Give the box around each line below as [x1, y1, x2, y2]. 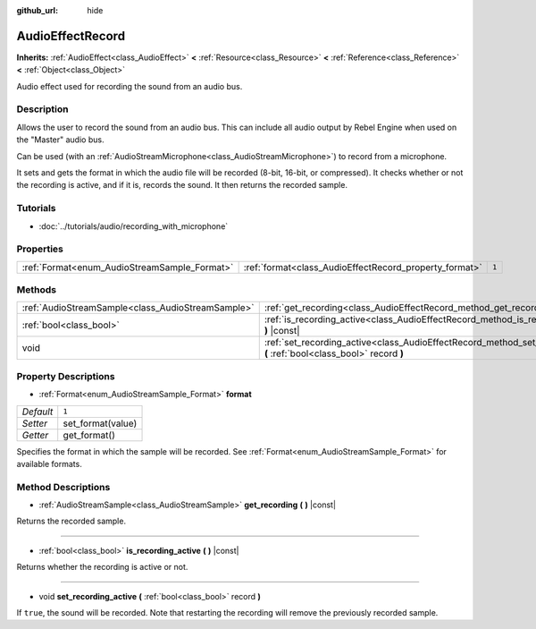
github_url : [16, 5, 58, 15]
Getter [21, 429, 49, 441]
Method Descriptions [16, 480, 111, 493]
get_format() [63, 429, 116, 441]
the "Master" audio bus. [16, 134, 105, 145]
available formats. [16, 458, 82, 469]
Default [21, 405, 54, 418]
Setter [21, 417, 48, 429]
